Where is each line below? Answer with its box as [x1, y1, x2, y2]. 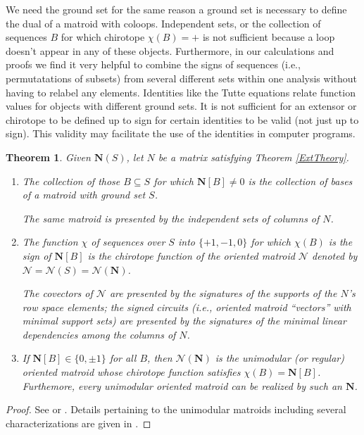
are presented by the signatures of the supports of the [109, 286, 337, 301]
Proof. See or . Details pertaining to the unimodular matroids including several [6, 402, 346, 417]
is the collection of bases [248, 173, 353, 188]
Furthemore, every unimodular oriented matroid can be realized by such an [22, 378, 342, 393]
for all [109, 351, 137, 365]
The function [22, 234, 78, 249]
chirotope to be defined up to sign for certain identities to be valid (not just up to [6, 112, 359, 127]
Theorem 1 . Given [6, 149, 91, 164]
